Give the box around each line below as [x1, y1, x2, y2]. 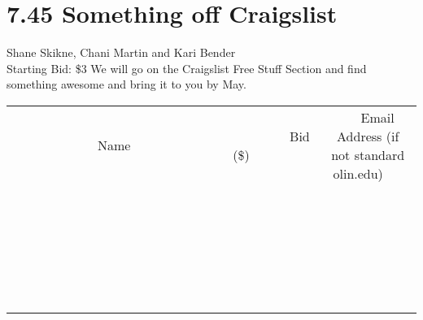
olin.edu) [333, 163, 383, 183]
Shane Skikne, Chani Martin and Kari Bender [7, 44, 236, 61]
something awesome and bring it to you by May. [7, 76, 246, 93]
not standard [331, 145, 405, 164]
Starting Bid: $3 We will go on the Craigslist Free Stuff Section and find [7, 59, 367, 76]
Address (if [337, 126, 399, 145]
